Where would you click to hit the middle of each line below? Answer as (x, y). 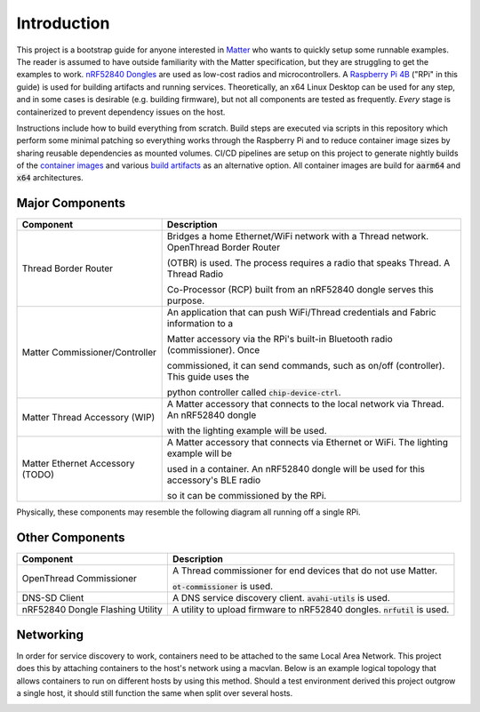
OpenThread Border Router (223, 247)
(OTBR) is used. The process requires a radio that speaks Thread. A (308, 263)
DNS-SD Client (53, 598)
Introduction (63, 23)
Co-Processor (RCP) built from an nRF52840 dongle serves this (300, 290)
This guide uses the (208, 377)
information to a (200, 324)
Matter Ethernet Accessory (78, 464)
